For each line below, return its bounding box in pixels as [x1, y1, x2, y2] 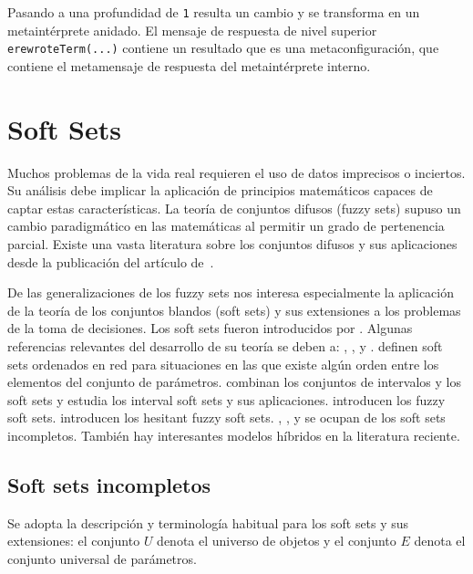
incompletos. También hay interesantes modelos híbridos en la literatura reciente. [7, 425, 460, 444]
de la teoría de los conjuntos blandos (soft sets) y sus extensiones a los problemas [7, 300, 461, 319]
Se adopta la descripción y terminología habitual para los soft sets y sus [7, 513, 409, 532]
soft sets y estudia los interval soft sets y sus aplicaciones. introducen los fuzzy [7, 390, 446, 409]
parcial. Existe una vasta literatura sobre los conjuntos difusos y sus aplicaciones [7, 235, 458, 253]
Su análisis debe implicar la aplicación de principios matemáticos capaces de [7, 181, 433, 200]
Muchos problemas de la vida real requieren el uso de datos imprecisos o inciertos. [7, 162, 466, 182]
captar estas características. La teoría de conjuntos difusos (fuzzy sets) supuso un [7, 198, 461, 217]
